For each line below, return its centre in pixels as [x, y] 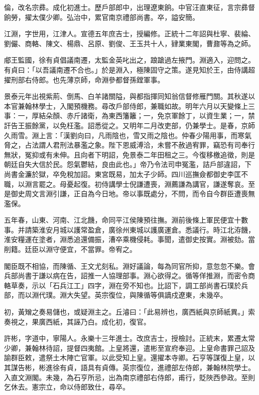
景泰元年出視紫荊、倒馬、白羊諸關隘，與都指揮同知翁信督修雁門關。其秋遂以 [129, 96]
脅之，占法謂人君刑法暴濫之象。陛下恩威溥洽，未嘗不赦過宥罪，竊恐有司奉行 [129, 145]
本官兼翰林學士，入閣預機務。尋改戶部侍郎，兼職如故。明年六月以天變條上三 [129, 106]
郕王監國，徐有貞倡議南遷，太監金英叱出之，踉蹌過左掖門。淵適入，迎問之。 [129, 60]
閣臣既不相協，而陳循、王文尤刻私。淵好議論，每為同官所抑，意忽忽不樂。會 [129, 266]
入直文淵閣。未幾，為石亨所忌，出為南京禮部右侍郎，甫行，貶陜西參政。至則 [129, 377]
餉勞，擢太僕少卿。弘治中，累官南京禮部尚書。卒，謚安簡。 [102, 17]
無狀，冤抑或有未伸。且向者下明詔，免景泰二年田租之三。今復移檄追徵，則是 [129, 154]
